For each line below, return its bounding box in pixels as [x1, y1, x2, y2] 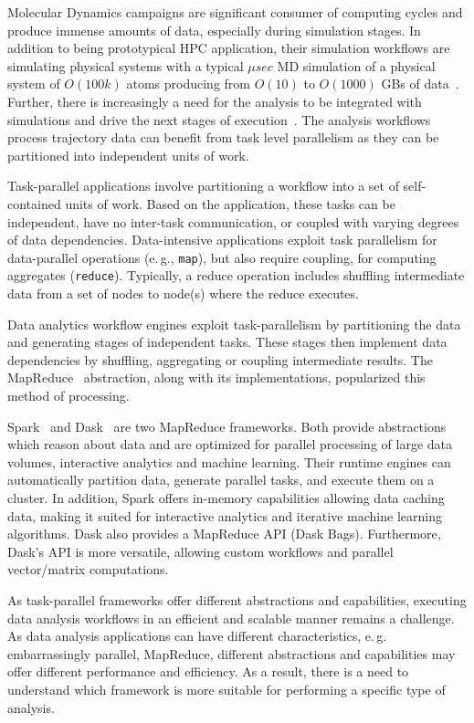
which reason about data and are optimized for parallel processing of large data [7, 435, 452, 454]
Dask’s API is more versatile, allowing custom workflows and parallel [7, 541, 394, 561]
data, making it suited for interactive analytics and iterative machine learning [7, 506, 442, 525]
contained [7, 194, 61, 213]
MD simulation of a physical [277, 56, 436, 75]
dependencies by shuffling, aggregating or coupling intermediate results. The [7, 350, 433, 369]
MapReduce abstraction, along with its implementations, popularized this [7, 368, 426, 387]
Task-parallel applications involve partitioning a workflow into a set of [7, 176, 399, 195]
